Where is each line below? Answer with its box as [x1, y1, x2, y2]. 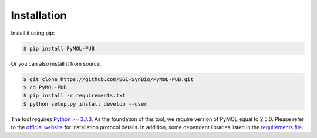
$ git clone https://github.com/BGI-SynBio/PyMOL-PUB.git [23, 76, 194, 82]
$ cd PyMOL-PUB [23, 84, 67, 90]
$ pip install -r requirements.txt [23, 92, 126, 99]
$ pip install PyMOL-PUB [23, 45, 95, 52]
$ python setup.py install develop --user [23, 100, 147, 107]
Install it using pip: [11, 29, 55, 36]
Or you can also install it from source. [11, 60, 102, 67]
